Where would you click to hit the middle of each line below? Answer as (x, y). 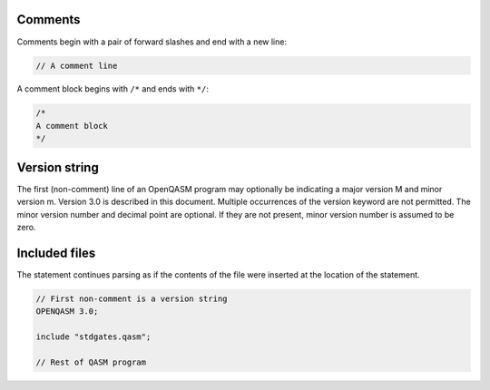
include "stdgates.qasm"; (93, 336)
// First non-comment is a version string (132, 298)
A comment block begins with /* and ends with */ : (113, 89)
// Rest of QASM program (91, 362)
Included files (56, 253)
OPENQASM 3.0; (67, 312)
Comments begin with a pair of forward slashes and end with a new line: (152, 42)
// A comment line (77, 65)
